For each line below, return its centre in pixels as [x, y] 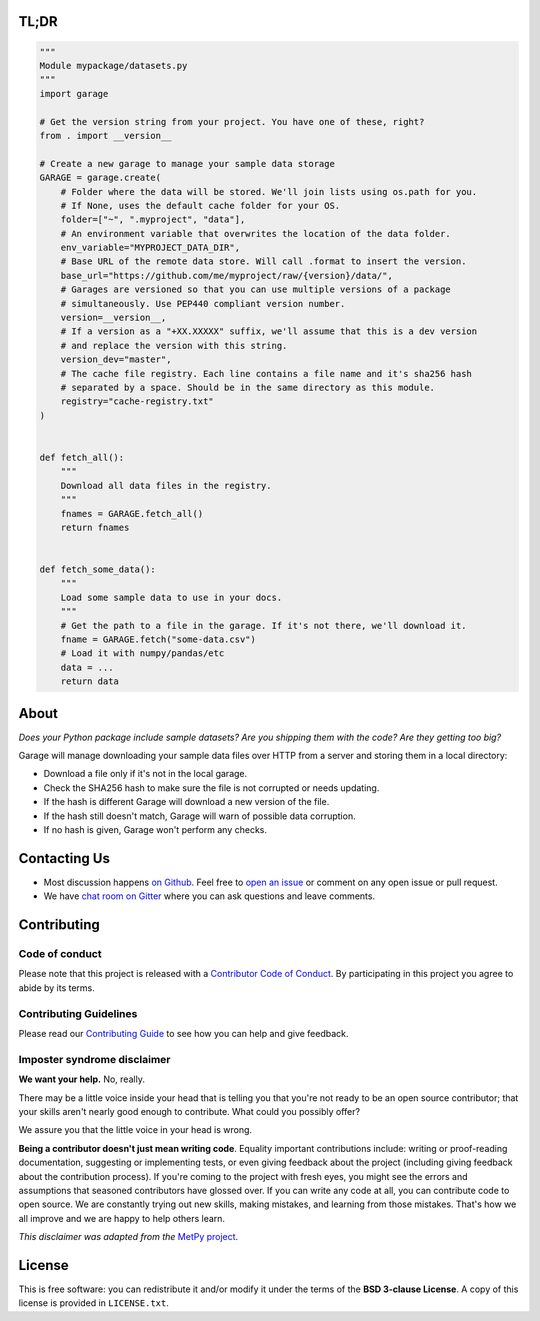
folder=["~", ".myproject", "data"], [153, 219]
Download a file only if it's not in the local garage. [145, 774]
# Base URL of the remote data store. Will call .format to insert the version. [263, 261]
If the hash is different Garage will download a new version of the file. [186, 802]
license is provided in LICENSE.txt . [94, 1303]
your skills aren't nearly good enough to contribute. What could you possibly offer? [189, 1111]
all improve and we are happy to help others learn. [121, 1218]
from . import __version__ [105, 135]
